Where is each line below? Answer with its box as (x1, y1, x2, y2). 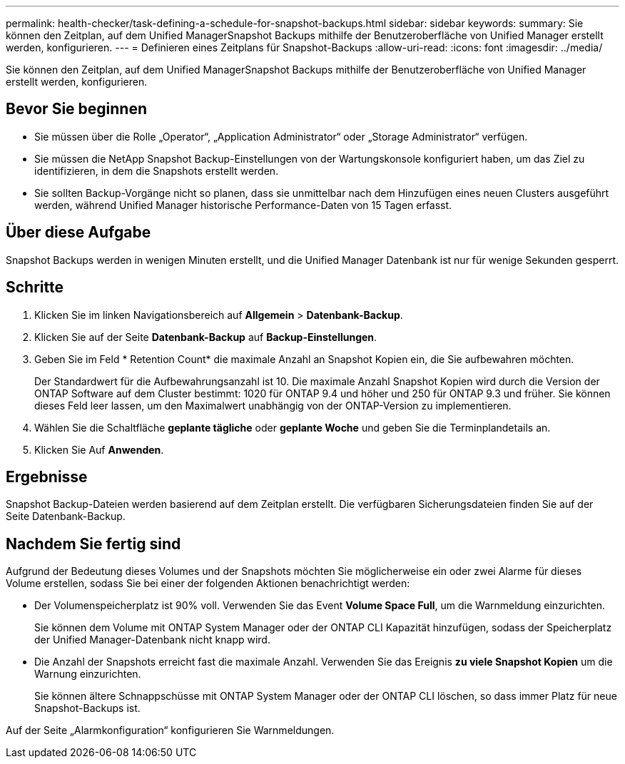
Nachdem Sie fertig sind (6, 534, 181, 553)
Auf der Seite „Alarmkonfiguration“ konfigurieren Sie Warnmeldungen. (6, 724, 335, 737)
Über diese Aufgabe (6, 223, 151, 242)
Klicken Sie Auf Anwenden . (34, 443, 164, 456)
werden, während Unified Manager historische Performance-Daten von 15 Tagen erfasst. (34, 198, 452, 211)
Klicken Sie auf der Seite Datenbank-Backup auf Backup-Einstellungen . (34, 330, 377, 343)
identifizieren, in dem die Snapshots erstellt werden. (34, 164, 279, 177)
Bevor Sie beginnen (6, 100, 148, 118)
